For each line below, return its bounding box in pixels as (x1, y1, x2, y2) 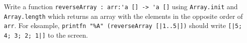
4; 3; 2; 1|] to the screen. (4, 29, 88, 40)
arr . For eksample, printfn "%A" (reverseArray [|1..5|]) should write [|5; (4, 20, 242, 30)
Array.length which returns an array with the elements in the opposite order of (4, 11, 243, 21)
